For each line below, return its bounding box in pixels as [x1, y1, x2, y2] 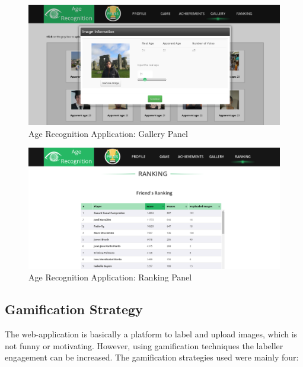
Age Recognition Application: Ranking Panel [28, 271, 192, 283]
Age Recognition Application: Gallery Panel [28, 127, 188, 139]
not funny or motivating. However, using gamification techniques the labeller [5, 339, 283, 352]
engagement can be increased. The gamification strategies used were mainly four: [5, 351, 299, 363]
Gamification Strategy [5, 300, 143, 318]
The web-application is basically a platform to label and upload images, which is [5, 328, 298, 340]
